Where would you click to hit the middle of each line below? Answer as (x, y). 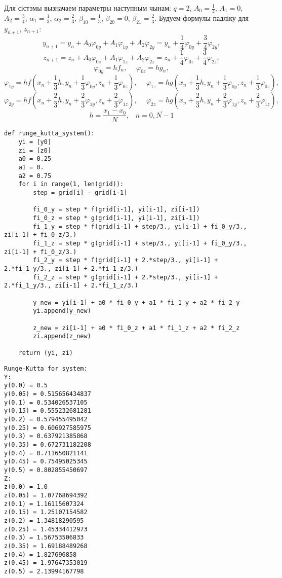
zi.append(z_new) (62, 336)
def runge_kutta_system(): (49, 134)
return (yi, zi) (46, 353)
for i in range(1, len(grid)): (71, 184)
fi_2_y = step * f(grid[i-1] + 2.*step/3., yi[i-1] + (126, 260)
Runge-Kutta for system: (46, 369)
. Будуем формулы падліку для (202, 17)
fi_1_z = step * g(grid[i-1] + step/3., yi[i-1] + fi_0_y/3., (140, 243)
